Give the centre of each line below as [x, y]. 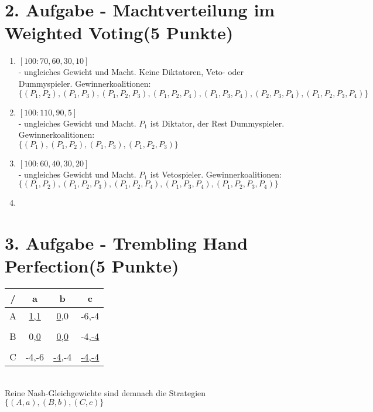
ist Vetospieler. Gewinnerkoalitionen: [216, 174]
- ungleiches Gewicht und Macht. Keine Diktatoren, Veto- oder [131, 72]
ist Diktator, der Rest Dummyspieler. [217, 123]
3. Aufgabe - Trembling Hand [126, 243]
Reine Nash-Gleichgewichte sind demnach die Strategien [105, 392]
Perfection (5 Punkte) [92, 266]
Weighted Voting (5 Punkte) [119, 33]
